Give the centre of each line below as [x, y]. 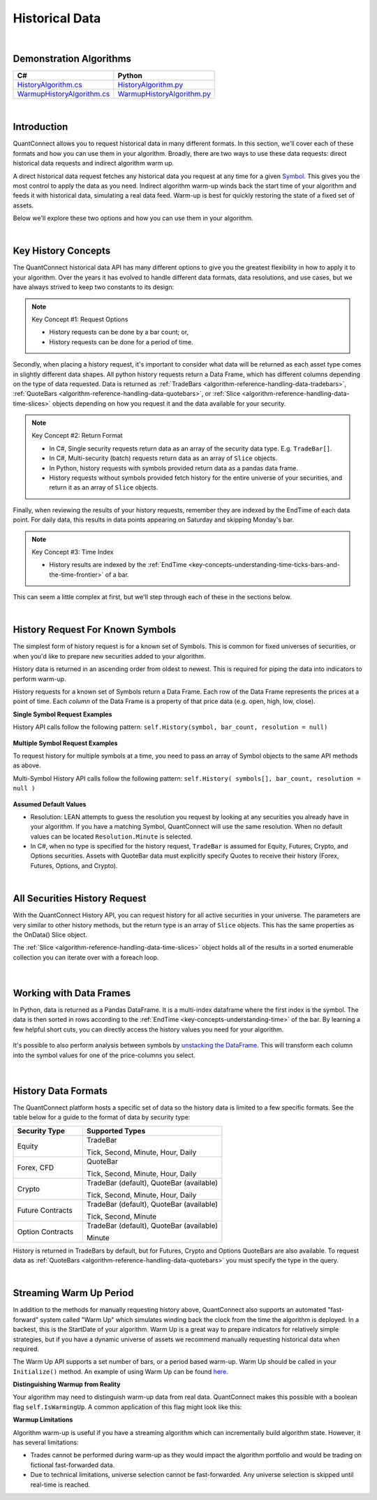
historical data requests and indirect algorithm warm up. [94, 163]
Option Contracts [45, 1231]
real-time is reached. [60, 1485]
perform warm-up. [39, 679]
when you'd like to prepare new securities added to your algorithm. [109, 656]
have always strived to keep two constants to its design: [94, 287]
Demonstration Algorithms [72, 59]
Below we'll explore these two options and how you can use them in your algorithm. [133, 218]
